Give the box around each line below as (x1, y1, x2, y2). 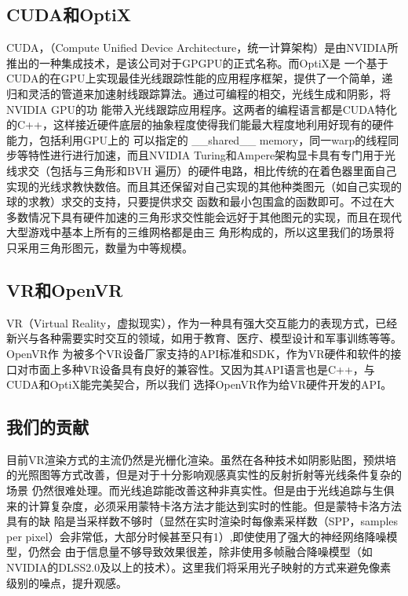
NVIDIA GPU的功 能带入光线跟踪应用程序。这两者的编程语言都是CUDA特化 (6, 101, 398, 117)
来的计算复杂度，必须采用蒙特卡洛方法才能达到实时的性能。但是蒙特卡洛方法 (6, 497, 402, 514)
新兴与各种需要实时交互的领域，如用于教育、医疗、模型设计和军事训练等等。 (6, 330, 402, 346)
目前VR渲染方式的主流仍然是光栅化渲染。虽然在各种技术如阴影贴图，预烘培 (6, 451, 396, 467)
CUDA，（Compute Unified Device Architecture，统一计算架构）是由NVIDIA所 (6, 39, 399, 56)
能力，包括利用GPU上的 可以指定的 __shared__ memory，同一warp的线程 (6, 131, 388, 148)
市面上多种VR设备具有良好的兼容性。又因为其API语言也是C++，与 (27, 360, 375, 377)
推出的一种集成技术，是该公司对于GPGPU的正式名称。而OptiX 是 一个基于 (6, 54, 388, 71)
